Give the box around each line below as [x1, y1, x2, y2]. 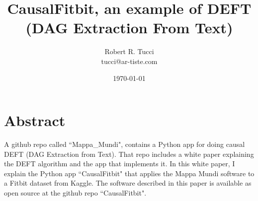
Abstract [4, 110, 66, 131]
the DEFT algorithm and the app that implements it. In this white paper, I [4, 158, 235, 169]
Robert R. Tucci [104, 46, 154, 57]
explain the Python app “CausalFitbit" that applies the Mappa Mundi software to [4, 168, 255, 178]
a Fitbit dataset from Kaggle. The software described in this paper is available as [4, 178, 252, 188]
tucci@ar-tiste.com [101, 56, 158, 66]
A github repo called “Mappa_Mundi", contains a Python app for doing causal [4, 139, 245, 149]
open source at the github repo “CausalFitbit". [4, 188, 147, 198]
